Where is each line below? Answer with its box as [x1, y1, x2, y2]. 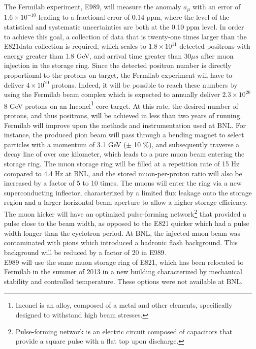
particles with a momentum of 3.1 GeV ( [4, 139, 127, 149]
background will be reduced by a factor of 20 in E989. [4, 247, 166, 257]
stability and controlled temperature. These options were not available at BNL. [4, 276, 243, 286]
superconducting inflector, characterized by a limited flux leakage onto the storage [4, 187, 252, 197]
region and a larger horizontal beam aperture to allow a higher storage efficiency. [4, 197, 248, 207]
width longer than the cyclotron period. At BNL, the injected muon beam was [4, 227, 241, 238]
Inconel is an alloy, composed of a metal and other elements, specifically [15, 300, 232, 310]
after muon [200, 50, 234, 61]
